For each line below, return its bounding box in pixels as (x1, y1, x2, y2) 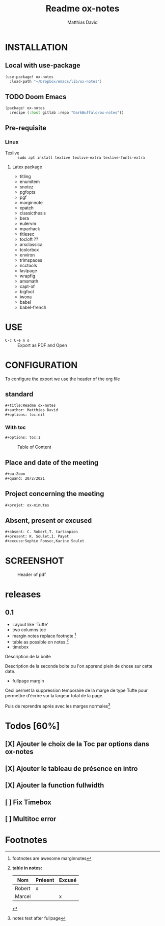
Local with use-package (5, 61, 81, 70)
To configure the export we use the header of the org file (5, 376, 120, 382)
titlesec (19, 231, 35, 237)
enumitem (19, 178, 40, 184)
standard (5, 390, 33, 398)
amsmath (19, 278, 39, 284)
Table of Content (17, 444, 52, 450)
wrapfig (19, 273, 35, 279)
